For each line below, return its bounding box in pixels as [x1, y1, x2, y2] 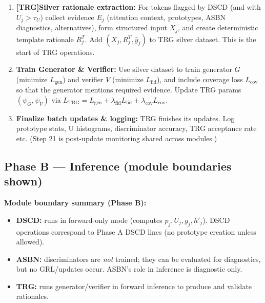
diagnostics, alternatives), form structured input [16, 22, 167, 33]
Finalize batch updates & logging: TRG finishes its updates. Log [16, 112, 235, 123]
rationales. [16, 291, 49, 301]
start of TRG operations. [16, 46, 95, 57]
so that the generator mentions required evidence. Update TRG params [16, 84, 241, 95]
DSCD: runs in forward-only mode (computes [16, 214, 162, 225]
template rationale [16, 33, 74, 44]
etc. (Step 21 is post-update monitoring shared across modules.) [16, 132, 217, 143]
